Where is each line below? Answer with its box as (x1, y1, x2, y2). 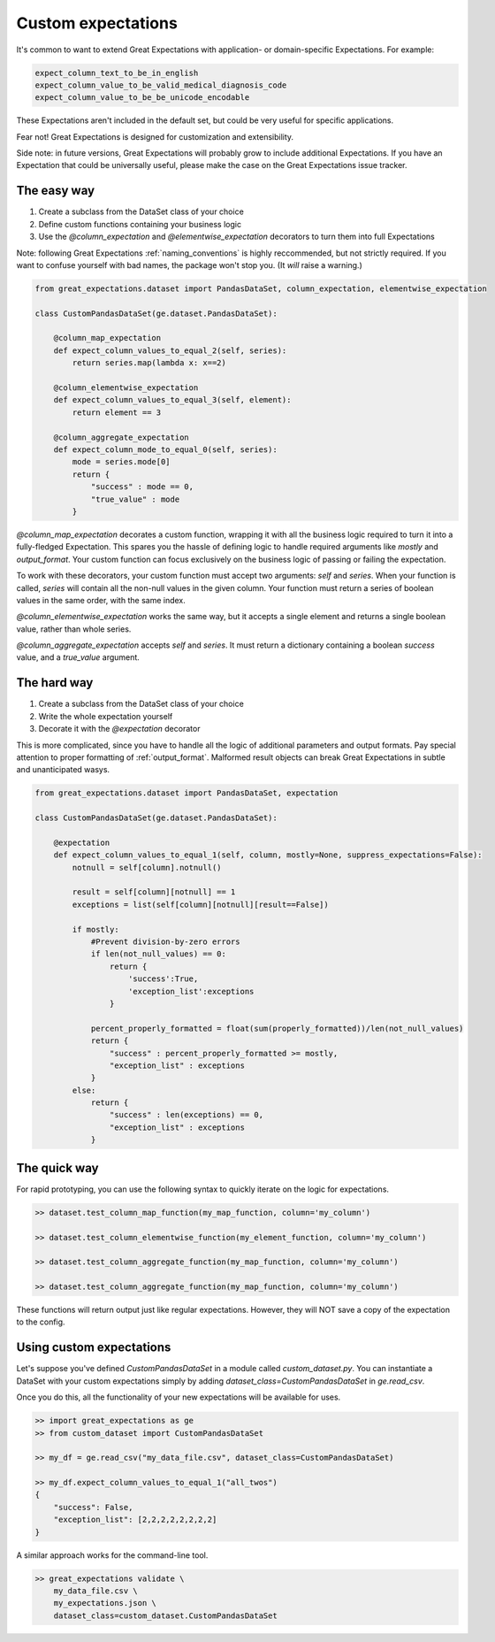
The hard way (16, 675, 94, 690)
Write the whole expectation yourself (38, 710, 173, 721)
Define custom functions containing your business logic (38, 219, 242, 229)
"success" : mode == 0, (90, 482, 194, 492)
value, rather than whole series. (16, 624, 132, 634)
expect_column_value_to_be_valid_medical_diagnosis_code (34, 80, 287, 90)
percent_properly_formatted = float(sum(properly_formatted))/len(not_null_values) (90, 1023, 464, 1033)
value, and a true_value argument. (16, 652, 141, 663)
